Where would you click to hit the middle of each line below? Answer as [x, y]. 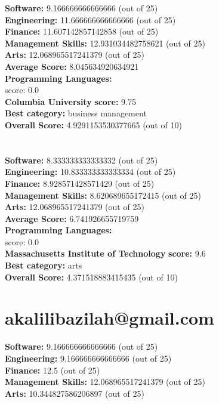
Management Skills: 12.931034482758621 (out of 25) [105, 43]
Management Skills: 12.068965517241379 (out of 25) [105, 382]
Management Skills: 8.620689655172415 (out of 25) [103, 195]
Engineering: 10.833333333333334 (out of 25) [90, 172]
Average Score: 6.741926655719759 [72, 218]
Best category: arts [44, 265]
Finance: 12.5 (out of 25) [53, 370]
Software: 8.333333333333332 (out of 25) [81, 160]
